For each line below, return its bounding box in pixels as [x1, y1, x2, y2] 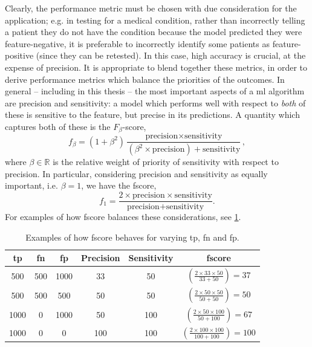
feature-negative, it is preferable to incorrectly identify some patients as [5, 37, 270, 50]
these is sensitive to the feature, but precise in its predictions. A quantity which [5, 108, 300, 121]
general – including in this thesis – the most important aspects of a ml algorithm [5, 85, 305, 97]
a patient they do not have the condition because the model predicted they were [5, 25, 302, 38]
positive [5, 49, 34, 62]
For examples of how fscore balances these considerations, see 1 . [5, 210, 241, 223]
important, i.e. [5, 179, 58, 192]
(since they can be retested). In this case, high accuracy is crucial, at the [36, 49, 306, 62]
